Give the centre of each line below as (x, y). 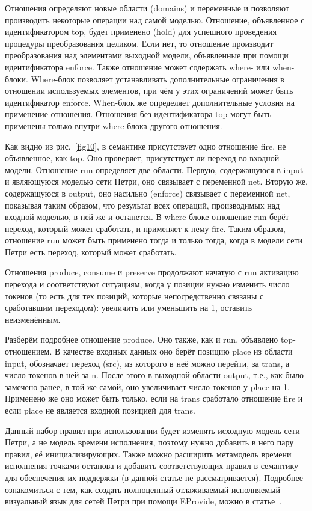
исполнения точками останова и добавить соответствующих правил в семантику (152, 466)
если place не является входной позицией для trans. (100, 410)
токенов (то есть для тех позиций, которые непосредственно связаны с (134, 295)
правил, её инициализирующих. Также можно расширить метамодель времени (148, 454)
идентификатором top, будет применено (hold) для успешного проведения (141, 32)
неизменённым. (33, 319)
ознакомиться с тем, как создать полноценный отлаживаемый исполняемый (142, 489)
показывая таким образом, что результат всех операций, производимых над (142, 205)
